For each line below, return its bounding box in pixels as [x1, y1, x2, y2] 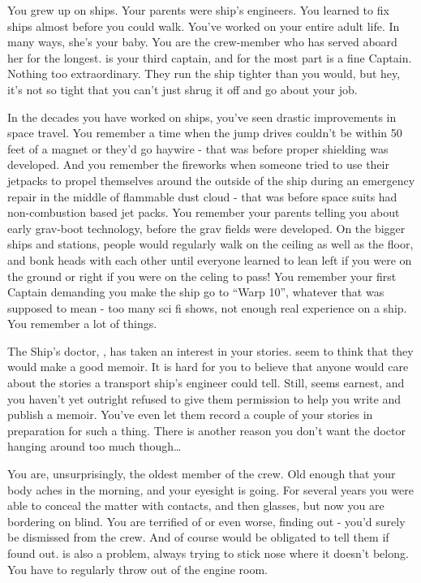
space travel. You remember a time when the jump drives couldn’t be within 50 [7, 124, 402, 141]
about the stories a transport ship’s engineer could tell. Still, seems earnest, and [7, 374, 405, 391]
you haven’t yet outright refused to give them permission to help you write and [7, 390, 401, 407]
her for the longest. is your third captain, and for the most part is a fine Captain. [7, 49, 412, 66]
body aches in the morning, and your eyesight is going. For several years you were [7, 481, 414, 498]
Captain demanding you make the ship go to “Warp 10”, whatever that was [7, 283, 384, 300]
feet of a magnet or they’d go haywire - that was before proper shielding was [7, 140, 389, 157]
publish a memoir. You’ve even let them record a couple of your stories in [7, 406, 373, 423]
